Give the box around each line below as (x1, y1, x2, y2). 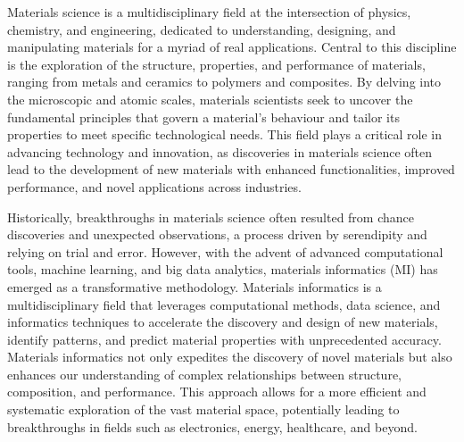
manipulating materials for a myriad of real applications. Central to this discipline (7, 38, 457, 56)
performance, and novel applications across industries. (7, 177, 302, 196)
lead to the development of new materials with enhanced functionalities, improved (7, 160, 455, 179)
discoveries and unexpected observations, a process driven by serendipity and (7, 225, 427, 244)
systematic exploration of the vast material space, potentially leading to (7, 400, 400, 419)
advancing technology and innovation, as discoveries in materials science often (7, 142, 433, 161)
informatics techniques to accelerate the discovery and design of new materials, (7, 313, 438, 331)
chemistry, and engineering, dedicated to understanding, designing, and (7, 20, 396, 38)
